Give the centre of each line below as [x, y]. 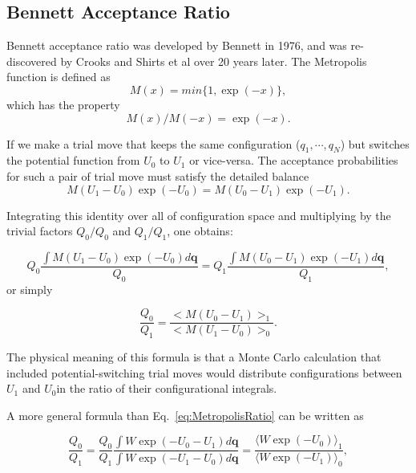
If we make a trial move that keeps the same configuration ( [153, 143]
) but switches [375, 143]
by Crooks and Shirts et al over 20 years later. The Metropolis [214, 61]
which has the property [63, 104]
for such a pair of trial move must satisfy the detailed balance [158, 175]
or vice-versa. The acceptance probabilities [294, 160]
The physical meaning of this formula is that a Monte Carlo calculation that [194, 357]
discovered [32, 61]
